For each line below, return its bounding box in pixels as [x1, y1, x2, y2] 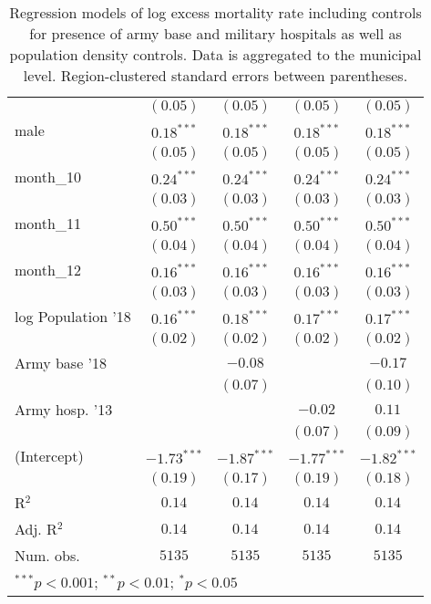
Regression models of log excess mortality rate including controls [9, 2, 422, 23]
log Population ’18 [15, 306, 131, 327]
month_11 [15, 213, 81, 234]
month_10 [15, 166, 81, 187]
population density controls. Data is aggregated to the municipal [9, 44, 422, 65]
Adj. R [15, 518, 57, 539]
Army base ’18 [15, 352, 108, 373]
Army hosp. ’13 [15, 399, 113, 420]
